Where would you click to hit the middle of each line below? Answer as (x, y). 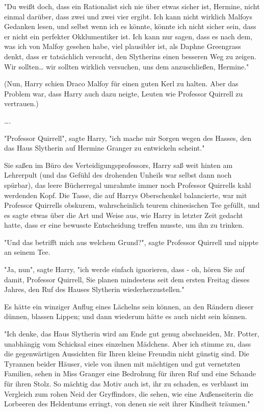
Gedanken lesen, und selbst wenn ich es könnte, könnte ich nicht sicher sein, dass (130, 26)
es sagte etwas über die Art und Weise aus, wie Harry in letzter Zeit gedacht (124, 215)
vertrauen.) (21, 103)
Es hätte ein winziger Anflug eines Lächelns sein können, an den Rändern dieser (129, 306)
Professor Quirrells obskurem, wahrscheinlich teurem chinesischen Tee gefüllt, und (132, 205)
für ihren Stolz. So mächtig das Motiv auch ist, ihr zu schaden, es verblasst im (126, 383)
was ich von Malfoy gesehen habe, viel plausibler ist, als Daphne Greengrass (123, 46)
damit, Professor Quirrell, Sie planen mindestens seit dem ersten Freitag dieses (127, 279)
